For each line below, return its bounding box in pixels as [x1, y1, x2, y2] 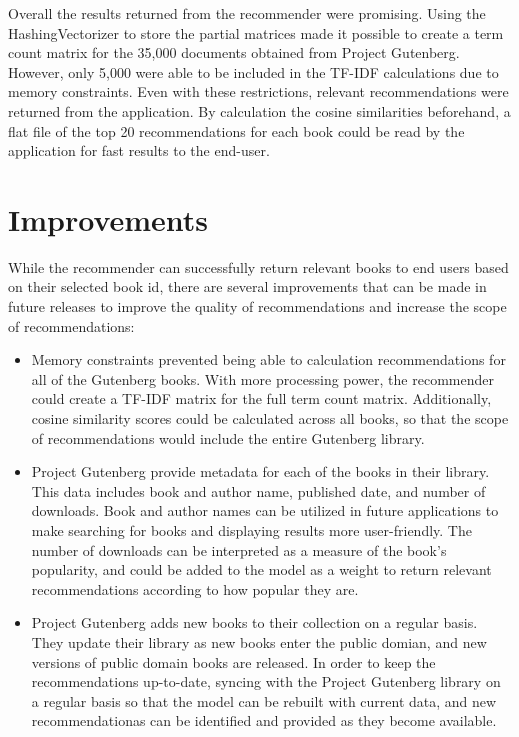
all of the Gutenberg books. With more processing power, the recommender [31, 368, 494, 389]
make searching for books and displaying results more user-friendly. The [31, 520, 472, 540]
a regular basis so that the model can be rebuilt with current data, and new [31, 690, 497, 711]
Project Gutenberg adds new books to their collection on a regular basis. [31, 612, 478, 633]
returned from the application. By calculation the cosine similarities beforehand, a [8, 100, 511, 121]
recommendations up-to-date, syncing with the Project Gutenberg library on [31, 671, 501, 692]
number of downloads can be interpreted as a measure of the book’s [31, 539, 447, 560]
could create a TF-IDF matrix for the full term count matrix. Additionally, [31, 388, 492, 409]
